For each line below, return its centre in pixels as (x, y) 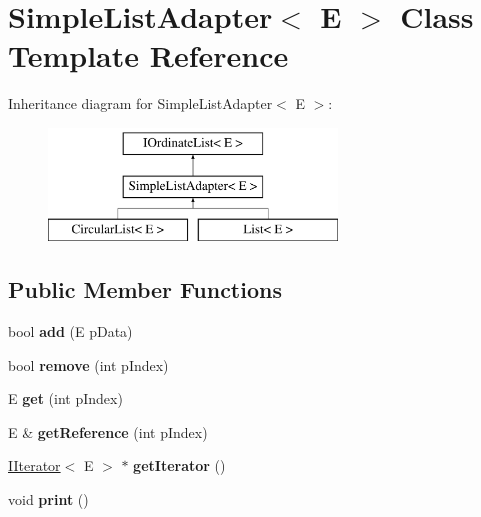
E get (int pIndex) (65, 398)
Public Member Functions (145, 289)
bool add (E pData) (70, 331)
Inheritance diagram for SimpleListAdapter (140, 103)
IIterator (34, 465)
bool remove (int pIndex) (88, 364)
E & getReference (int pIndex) (108, 431)
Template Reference (148, 55)
